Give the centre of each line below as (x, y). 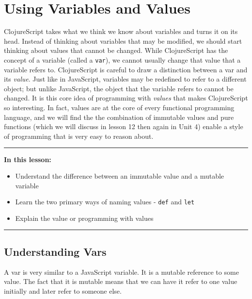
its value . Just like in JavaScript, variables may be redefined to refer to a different (125, 79)
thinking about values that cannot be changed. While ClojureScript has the (116, 50)
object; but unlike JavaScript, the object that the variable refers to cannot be (119, 88)
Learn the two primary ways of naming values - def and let (105, 202)
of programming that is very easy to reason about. (79, 136)
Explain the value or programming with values (84, 218)
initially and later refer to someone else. (63, 291)
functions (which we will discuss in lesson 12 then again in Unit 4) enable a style (124, 126)
